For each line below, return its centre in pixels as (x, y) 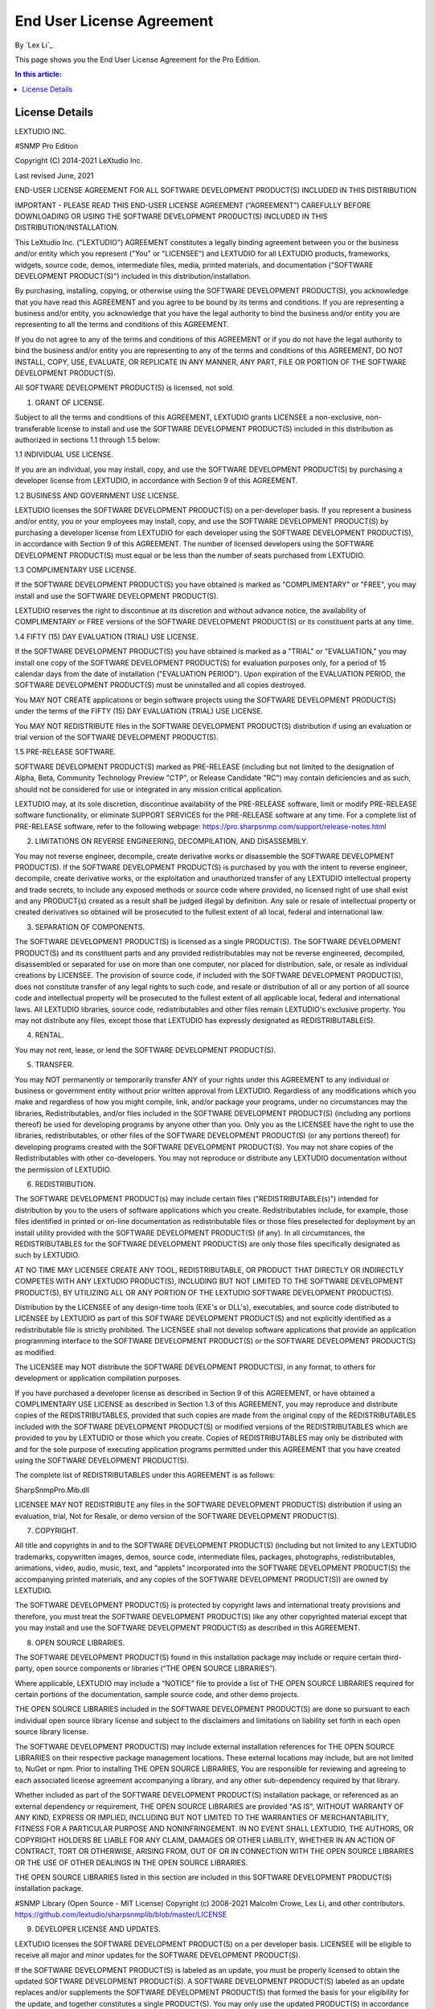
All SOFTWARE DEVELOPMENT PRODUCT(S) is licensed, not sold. (125, 388)
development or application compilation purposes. (98, 1378)
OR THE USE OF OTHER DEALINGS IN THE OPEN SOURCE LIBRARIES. (131, 1862)
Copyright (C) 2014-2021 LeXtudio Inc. (79, 161)
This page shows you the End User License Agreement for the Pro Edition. (138, 59)
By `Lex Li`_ (34, 45)
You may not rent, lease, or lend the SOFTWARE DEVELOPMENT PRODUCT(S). (145, 1050)
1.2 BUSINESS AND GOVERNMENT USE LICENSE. (97, 495)
